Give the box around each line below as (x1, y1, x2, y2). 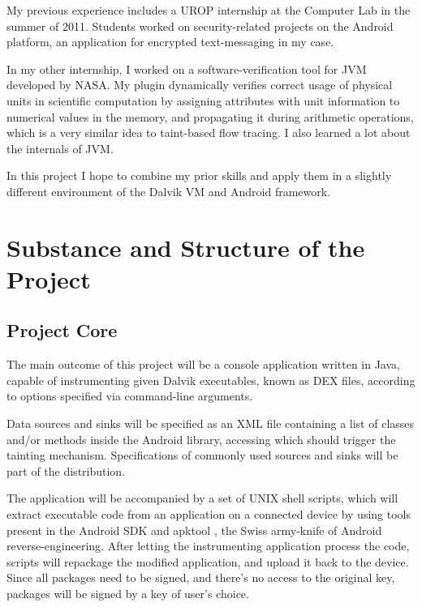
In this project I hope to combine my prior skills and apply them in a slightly (6, 167, 392, 184)
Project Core (6, 318, 118, 343)
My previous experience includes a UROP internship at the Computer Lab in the (6, 2, 411, 18)
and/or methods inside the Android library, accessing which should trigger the (6, 430, 396, 447)
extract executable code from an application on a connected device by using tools (6, 506, 411, 523)
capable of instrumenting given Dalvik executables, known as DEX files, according (6, 371, 416, 388)
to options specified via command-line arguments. (6, 387, 253, 404)
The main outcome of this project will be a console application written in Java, (6, 356, 400, 373)
